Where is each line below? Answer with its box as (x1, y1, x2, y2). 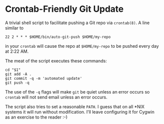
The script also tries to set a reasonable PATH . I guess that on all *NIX (5, 103, 145, 109)
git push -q (5, 80, 29, 85)
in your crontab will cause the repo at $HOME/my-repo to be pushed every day (5, 43, 159, 49)
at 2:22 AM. (5, 48, 29, 54)
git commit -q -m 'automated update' (5, 76, 82, 81)
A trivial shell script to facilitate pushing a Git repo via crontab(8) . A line (5, 20, 150, 26)
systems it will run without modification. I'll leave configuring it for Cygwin (5, 109, 155, 115)
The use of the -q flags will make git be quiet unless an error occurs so (5, 89, 150, 94)
